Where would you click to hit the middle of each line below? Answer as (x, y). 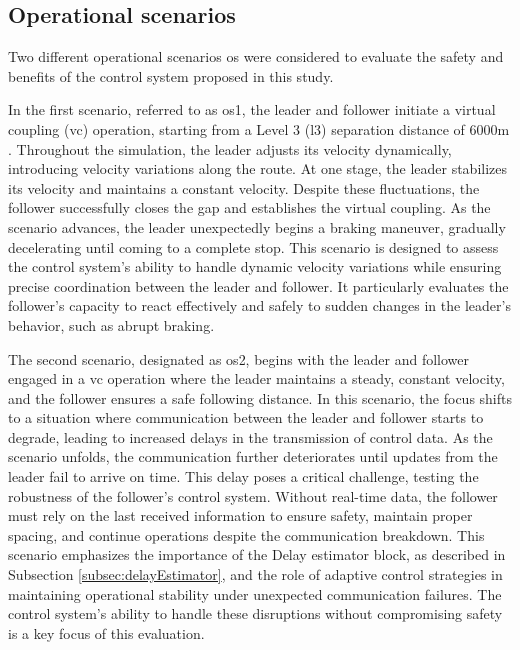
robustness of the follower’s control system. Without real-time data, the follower (253, 495)
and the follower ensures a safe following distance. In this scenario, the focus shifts (260, 397)
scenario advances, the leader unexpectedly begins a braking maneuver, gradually (257, 226)
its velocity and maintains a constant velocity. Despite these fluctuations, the (244, 187)
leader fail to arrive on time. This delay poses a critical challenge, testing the (243, 476)
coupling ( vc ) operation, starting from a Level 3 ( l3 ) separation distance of (236, 128)
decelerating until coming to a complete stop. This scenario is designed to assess (253, 246)
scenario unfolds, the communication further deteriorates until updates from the (253, 456)
